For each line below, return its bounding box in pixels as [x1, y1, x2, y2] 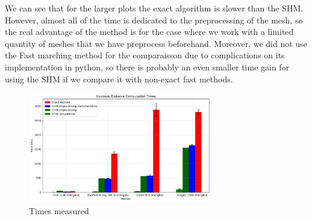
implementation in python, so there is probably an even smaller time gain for [5, 60, 290, 73]
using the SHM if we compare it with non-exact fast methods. [5, 72, 233, 85]
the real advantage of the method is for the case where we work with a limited [5, 25, 294, 38]
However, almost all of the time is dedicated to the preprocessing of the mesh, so [5, 13, 303, 26]
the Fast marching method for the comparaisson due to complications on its [5, 49, 285, 61]
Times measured [29, 204, 89, 217]
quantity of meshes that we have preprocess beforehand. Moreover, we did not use [5, 37, 307, 49]
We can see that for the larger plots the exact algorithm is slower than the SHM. [5, 2, 304, 14]
